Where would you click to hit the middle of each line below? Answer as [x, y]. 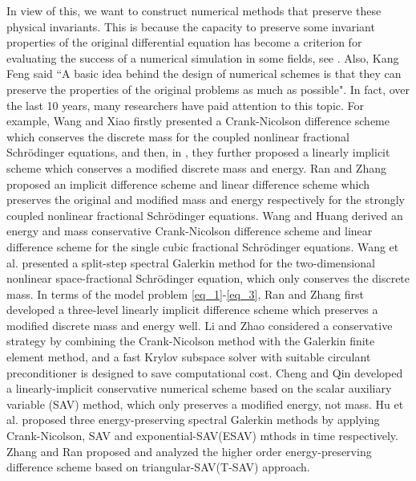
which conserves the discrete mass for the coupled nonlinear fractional [178, 136]
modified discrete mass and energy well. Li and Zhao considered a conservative [200, 325]
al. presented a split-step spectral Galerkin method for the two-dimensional [191, 262]
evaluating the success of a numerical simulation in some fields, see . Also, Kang [203, 57]
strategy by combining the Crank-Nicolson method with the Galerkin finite [191, 341]
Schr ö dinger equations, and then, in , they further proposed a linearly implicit [198, 152]
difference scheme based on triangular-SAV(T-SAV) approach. [158, 467]
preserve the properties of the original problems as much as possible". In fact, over [208, 89]
